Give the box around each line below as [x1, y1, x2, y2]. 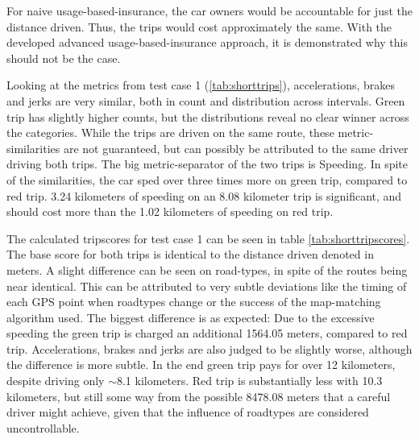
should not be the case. [6, 49, 121, 66]
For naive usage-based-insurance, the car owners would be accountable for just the [6, 2, 413, 19]
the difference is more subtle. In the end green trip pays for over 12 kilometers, [6, 356, 396, 373]
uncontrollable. [6, 419, 80, 436]
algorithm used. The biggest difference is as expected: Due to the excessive [6, 309, 375, 325]
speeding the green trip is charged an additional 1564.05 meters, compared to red [6, 325, 408, 342]
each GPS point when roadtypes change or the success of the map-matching [6, 293, 381, 310]
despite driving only [6, 372, 105, 389]
